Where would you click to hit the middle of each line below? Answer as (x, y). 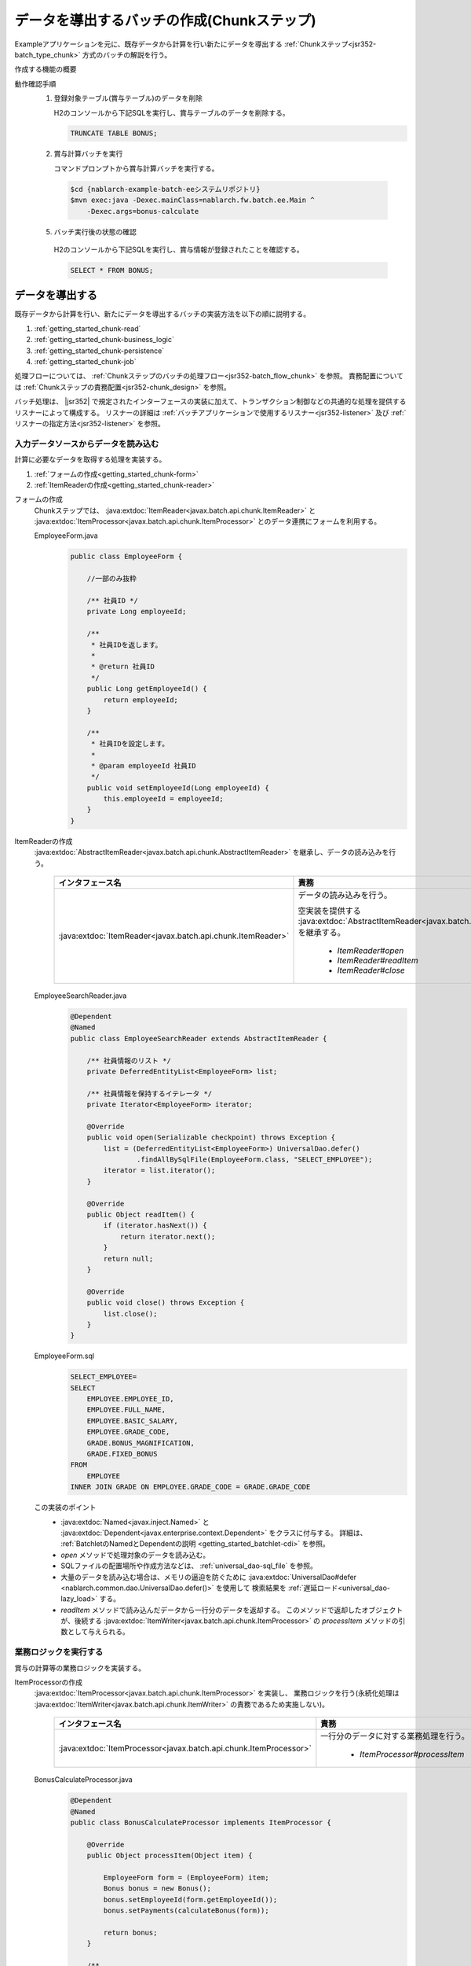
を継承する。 (321, 932)
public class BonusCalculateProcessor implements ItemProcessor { (201, 1822)
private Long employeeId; (137, 612)
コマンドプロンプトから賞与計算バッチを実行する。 (136, 168)
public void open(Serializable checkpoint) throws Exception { (211, 1138)
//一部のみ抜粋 (112, 579)
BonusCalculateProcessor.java (83, 1780)
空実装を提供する (329, 911)
